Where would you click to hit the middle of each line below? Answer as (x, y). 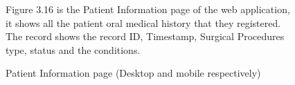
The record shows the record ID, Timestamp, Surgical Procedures (145, 36)
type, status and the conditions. (73, 49)
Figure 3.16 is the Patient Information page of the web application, (148, 9)
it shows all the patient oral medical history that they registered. (143, 22)
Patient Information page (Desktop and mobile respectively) (133, 73)
